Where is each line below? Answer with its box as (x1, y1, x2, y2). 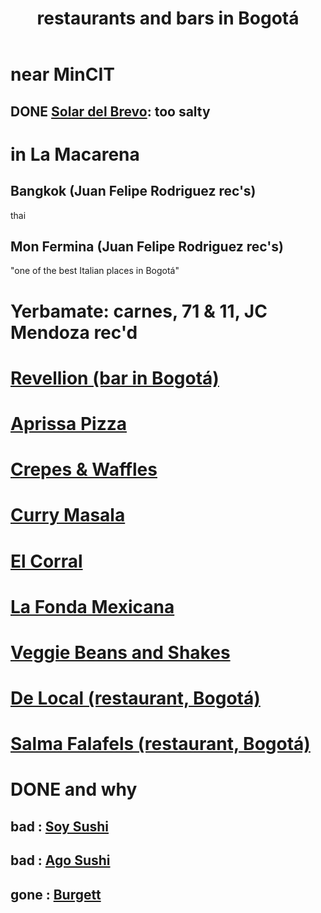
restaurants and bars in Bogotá (36, 7, 300, 30)
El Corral (10, 550, 83, 572)
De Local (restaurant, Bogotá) (10, 687, 261, 710)
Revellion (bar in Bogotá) (10, 367, 220, 389)
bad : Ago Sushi (10, 852, 111, 869)
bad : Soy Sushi (10, 818, 110, 835)
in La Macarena (10, 143, 140, 166)
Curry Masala (10, 504, 126, 527)
